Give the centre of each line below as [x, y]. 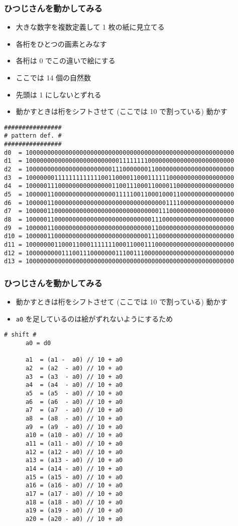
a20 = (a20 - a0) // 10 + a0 [74, 519]
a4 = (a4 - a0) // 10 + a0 [74, 385]
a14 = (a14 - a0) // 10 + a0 [74, 468]
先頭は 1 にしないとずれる [58, 94]
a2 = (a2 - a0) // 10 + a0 [74, 369]
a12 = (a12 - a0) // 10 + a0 [74, 452]
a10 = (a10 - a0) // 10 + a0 [74, 435]
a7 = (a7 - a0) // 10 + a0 [74, 410]
